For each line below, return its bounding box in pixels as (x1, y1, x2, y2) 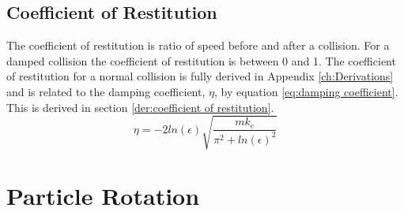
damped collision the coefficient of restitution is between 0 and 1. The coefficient (6, 52, 396, 69)
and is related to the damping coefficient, (6, 83, 206, 99)
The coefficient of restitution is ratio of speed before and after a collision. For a (6, 37, 390, 54)
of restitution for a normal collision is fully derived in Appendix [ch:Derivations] (6, 68, 394, 84)
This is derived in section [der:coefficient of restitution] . (6, 99, 274, 115)
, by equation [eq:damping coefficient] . (213, 83, 398, 99)
